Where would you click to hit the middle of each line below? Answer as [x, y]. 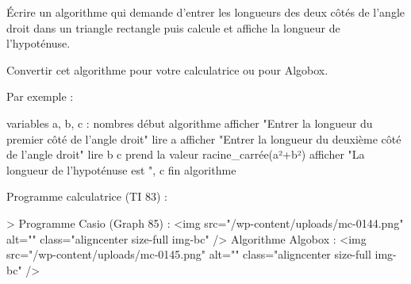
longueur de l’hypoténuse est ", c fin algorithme [121, 169]
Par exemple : [40, 96]
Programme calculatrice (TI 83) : [87, 196]
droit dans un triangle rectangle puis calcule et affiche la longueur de [173, 27]
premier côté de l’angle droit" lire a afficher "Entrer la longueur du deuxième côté [204, 138]
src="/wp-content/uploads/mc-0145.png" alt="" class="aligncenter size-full [189, 254]
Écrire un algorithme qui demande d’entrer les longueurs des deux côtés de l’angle [206, 12]
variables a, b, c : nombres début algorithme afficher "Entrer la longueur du [190, 123]
